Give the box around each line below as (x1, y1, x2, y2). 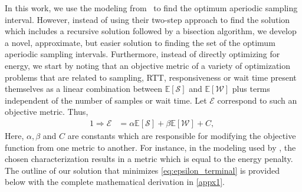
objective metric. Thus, (5, 105, 88, 118)
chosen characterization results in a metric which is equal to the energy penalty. (5, 153, 293, 165)
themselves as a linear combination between (5, 82, 163, 95)
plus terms (232, 82, 270, 95)
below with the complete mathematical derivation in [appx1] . (5, 176, 225, 188)
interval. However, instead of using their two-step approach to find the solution (5, 13, 290, 25)
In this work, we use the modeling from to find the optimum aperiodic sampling (5, 2, 298, 14)
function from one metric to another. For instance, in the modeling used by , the (5, 141, 296, 153)
